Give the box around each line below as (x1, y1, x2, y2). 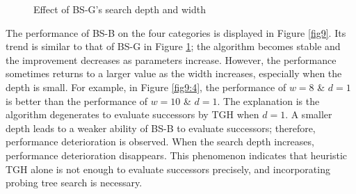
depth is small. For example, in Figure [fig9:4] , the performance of (6, 79, 286, 94)
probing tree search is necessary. (6, 175, 143, 190)
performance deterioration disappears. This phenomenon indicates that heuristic (6, 147, 348, 162)
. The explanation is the (217, 93, 320, 108)
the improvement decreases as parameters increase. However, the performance (6, 52, 337, 67)
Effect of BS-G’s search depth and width (33, 2, 207, 16)
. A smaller (285, 107, 332, 122)
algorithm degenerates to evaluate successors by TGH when (6, 107, 259, 122)
